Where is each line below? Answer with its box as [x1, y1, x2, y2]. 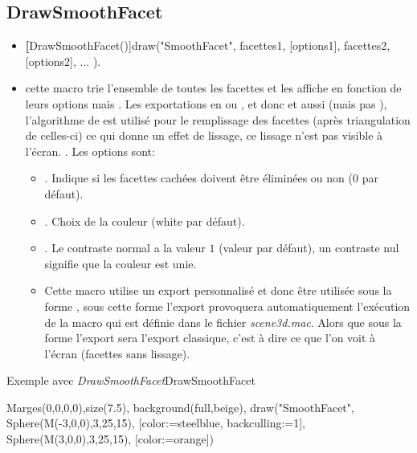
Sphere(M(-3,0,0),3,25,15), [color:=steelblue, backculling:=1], [6, 414, 305, 431]
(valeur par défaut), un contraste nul [219, 239, 399, 256]
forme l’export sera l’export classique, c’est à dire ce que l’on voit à [44, 329, 376, 346]
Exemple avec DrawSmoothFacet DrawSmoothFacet [6, 372, 256, 389]
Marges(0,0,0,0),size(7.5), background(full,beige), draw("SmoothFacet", [6, 398, 354, 415]
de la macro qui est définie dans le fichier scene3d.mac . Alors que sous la [44, 313, 402, 330]
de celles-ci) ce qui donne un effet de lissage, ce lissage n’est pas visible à [25, 127, 383, 144]
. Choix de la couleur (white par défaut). [44, 212, 245, 229]
